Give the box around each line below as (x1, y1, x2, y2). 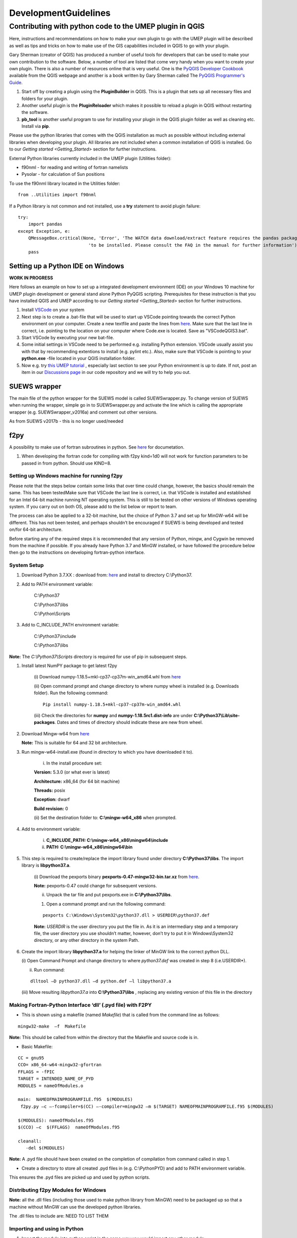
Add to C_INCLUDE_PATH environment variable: (21, 622, 119, 628)
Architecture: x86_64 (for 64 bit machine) (34, 778, 120, 784)
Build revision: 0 (34, 805, 68, 812)
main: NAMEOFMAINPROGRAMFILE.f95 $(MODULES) (18, 1097, 133, 1102)
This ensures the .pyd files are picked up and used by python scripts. (9, 1174, 150, 1181)
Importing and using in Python (9, 1225, 84, 1232)
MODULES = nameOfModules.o (18, 1083, 84, 1088)
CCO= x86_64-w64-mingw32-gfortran (18, 1062, 101, 1068)
